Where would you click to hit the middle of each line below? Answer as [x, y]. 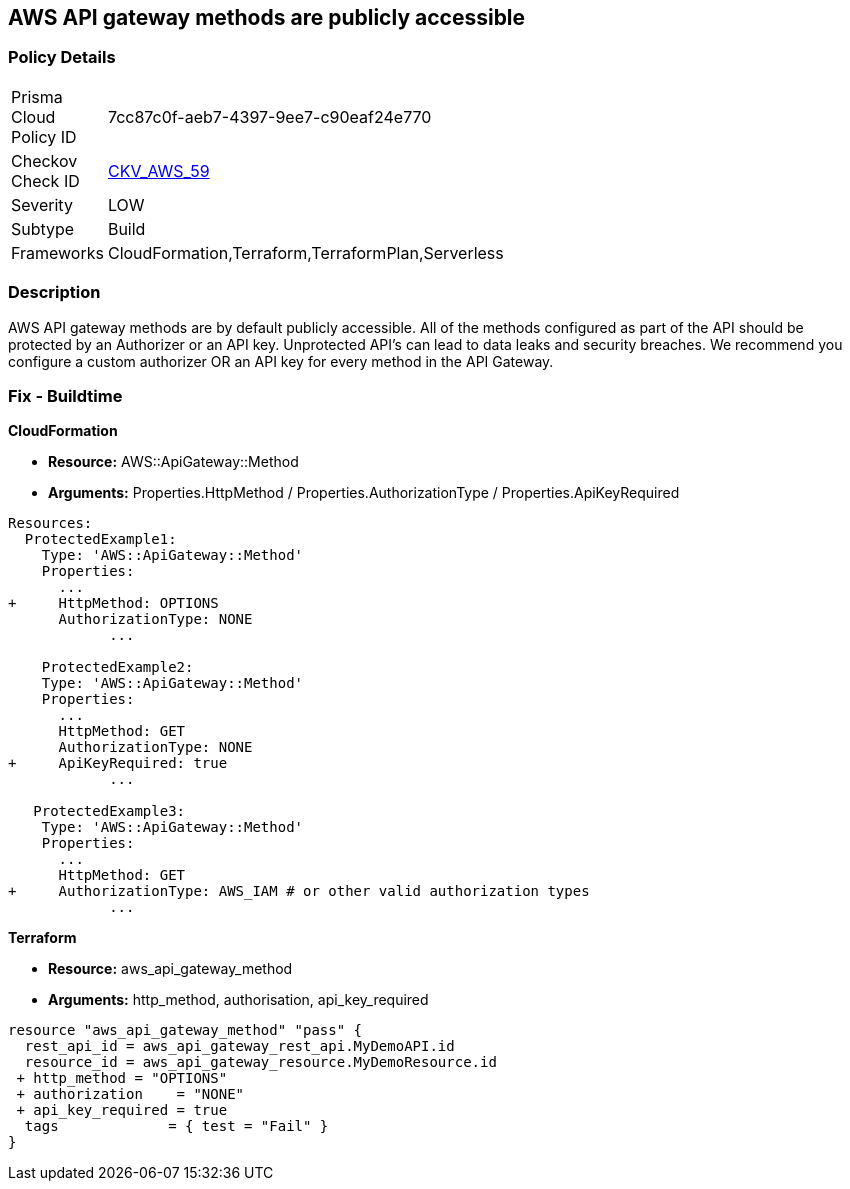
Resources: [50, 523]
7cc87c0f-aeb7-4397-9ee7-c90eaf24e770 [269, 116]
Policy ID [44, 136]
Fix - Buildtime [65, 395]
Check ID [45, 180]
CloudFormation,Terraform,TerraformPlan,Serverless [305, 252]
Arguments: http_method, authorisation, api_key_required [238, 1000]
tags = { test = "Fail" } [176, 1126]
